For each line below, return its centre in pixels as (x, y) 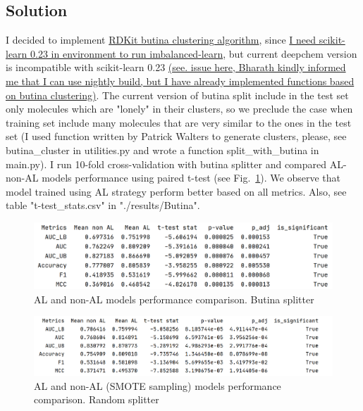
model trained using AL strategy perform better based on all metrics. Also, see (176, 191)
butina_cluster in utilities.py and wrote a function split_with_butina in (162, 150)
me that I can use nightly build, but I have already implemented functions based (180, 81)
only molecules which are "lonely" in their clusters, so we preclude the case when (179, 109)
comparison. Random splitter (97, 399)
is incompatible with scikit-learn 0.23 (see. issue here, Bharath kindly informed (176, 67)
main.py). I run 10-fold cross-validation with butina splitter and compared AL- (176, 164)
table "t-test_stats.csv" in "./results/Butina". (103, 205)
